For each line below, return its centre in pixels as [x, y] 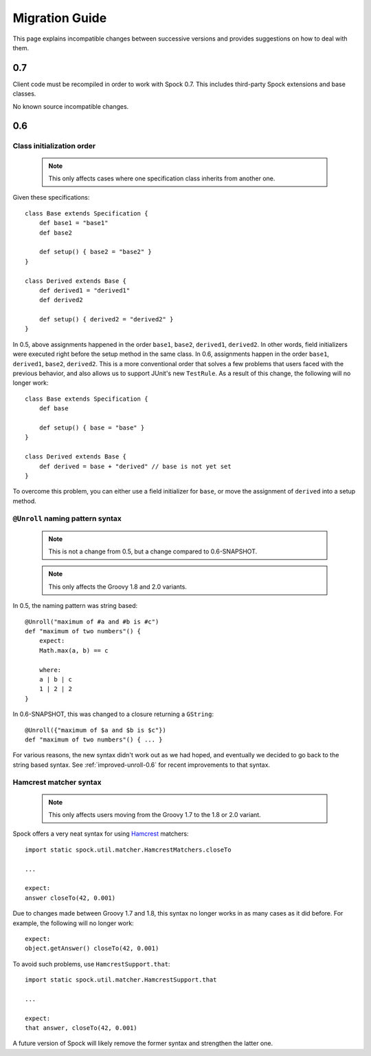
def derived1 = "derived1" [85, 290]
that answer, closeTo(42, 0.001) [81, 1028]
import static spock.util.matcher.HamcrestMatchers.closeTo [128, 849]
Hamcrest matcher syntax [57, 783]
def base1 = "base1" [74, 223]
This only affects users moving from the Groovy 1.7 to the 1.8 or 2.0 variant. [155, 815]
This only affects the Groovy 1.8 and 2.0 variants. [117, 587]
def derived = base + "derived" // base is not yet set [135, 466]
